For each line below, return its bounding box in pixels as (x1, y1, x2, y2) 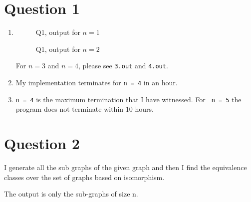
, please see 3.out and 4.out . (78, 60, 168, 71)
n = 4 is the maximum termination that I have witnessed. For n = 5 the (15, 94, 242, 104)
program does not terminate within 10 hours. (15, 104, 154, 114)
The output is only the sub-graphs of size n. (4, 189, 138, 199)
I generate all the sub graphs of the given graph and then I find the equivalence (4, 162, 247, 172)
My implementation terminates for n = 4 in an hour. (15, 77, 178, 87)
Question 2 (4, 133, 80, 154)
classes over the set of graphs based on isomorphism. (4, 172, 165, 182)
